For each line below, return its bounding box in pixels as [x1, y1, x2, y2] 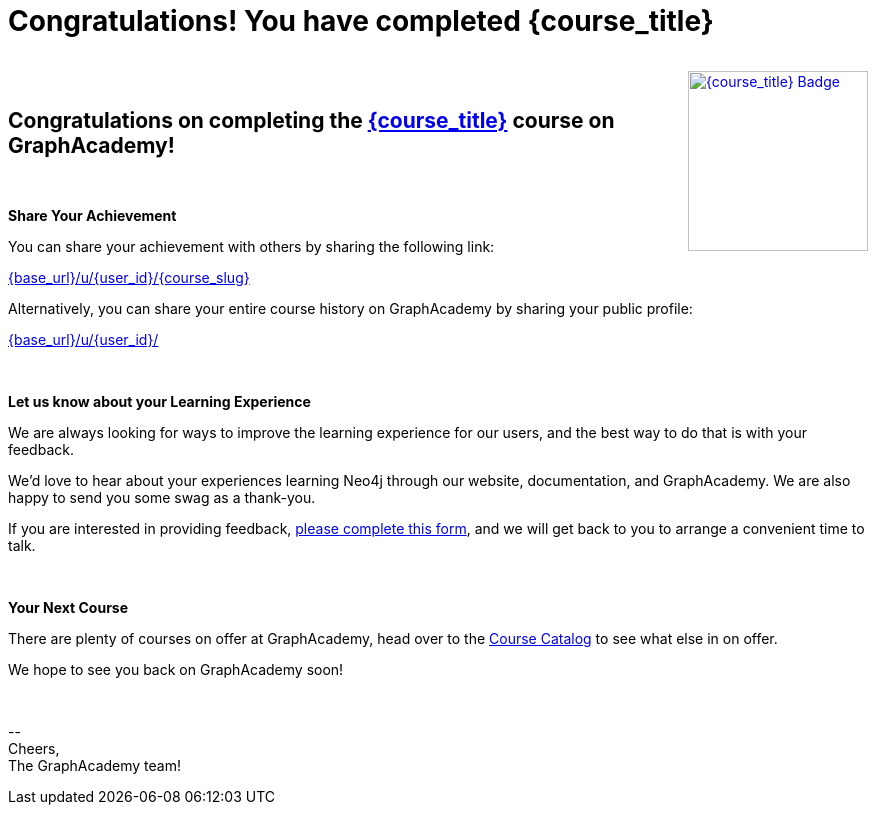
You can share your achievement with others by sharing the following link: [8, 237, 495, 255]
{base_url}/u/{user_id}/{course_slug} [8, 268, 250, 286]
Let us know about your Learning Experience [8, 392, 311, 410]
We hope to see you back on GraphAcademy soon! [8, 660, 344, 678]
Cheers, [8, 739, 60, 757]
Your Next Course [8, 598, 129, 616]
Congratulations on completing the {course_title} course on [8, 108, 615, 134]
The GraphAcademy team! [8, 756, 181, 774]
